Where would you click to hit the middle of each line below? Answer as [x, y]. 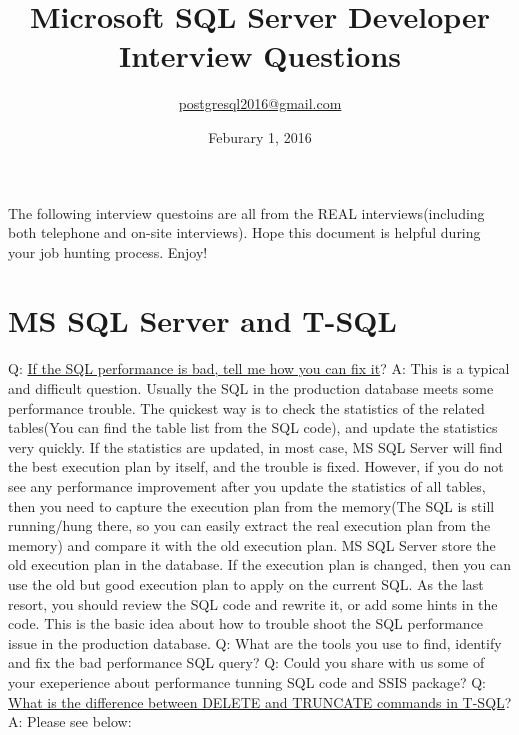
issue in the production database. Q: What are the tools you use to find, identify [255, 642]
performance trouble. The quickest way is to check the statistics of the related [246, 407]
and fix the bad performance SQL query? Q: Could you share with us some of [246, 662]
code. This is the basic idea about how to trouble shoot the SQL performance [246, 623]
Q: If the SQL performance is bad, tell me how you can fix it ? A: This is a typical [259, 368]
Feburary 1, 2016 [260, 136]
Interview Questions [260, 55]
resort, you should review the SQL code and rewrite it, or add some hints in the [253, 603]
